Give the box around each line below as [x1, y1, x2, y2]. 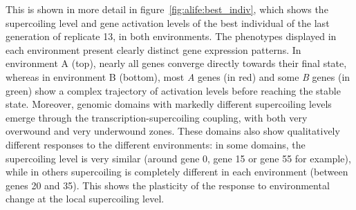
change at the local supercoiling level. [6, 191, 165, 206]
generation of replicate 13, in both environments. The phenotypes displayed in [6, 29, 337, 44]
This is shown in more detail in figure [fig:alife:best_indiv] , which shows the [6, 2, 328, 16]
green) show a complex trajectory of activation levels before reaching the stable [6, 83, 341, 97]
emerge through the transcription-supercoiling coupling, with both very [6, 110, 308, 124]
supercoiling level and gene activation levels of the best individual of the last [6, 15, 330, 30]
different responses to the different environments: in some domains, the [6, 137, 306, 151]
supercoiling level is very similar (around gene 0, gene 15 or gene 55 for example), [6, 151, 351, 165]
